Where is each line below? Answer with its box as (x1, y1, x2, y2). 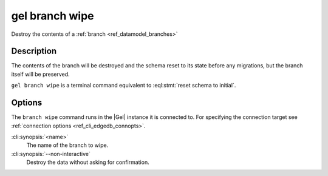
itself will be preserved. (11, 70, 70, 78)
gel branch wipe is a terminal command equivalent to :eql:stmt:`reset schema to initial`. (11, 82, 236, 89)
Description (11, 46, 57, 56)
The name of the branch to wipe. (26, 141, 109, 149)
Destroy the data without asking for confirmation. (26, 158, 149, 166)
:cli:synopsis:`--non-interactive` (11, 150, 91, 157)
